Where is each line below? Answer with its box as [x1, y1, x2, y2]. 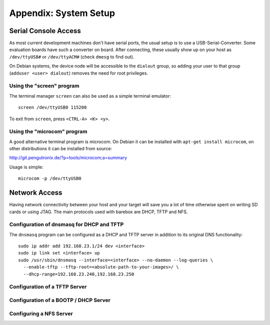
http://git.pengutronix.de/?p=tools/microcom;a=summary [9, 155, 127, 161]
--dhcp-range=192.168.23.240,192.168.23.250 [23, 271, 134, 277]
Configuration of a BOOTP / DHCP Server [9, 296, 111, 303]
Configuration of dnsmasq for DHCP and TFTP [9, 221, 124, 228]
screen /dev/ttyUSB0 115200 [18, 105, 87, 110]
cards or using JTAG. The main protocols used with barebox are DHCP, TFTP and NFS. [9, 208, 188, 215]
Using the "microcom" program [9, 128, 87, 135]
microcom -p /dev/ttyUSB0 [18, 176, 82, 181]
